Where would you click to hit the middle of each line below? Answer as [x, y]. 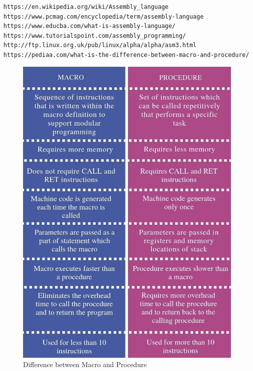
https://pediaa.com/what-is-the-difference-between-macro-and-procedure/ [126, 55]
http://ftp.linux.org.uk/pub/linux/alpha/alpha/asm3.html [100, 45]
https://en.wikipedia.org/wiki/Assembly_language [86, 7]
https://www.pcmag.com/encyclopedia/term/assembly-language [104, 16]
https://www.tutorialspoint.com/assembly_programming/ [95, 36]
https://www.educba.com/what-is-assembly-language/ [89, 26]
